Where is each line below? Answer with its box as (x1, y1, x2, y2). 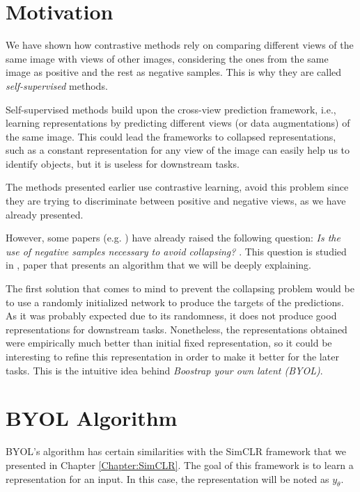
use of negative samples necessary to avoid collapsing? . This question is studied (6, 244, 347, 258)
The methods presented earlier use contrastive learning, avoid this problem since (6, 180, 349, 194)
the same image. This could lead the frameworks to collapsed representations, (6, 129, 336, 143)
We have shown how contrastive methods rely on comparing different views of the (6, 38, 354, 52)
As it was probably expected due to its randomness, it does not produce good (6, 308, 337, 323)
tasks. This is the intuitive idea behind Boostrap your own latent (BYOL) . (6, 363, 323, 377)
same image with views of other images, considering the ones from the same (6, 51, 329, 65)
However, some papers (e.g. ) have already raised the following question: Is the (6, 230, 341, 245)
